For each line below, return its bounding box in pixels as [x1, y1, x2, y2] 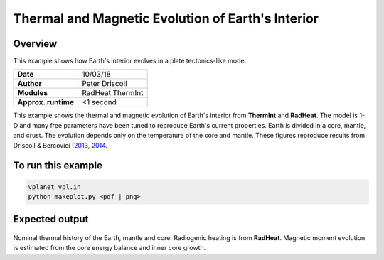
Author [17, 79, 42, 89]
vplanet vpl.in [28, 183, 81, 191]
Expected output [13, 213, 89, 225]
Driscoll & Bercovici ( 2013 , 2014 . [13, 141, 108, 149]
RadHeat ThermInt [82, 88, 144, 98]
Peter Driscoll [82, 79, 127, 89]
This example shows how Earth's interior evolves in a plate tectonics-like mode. [13, 57, 247, 65]
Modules [17, 88, 48, 98]
